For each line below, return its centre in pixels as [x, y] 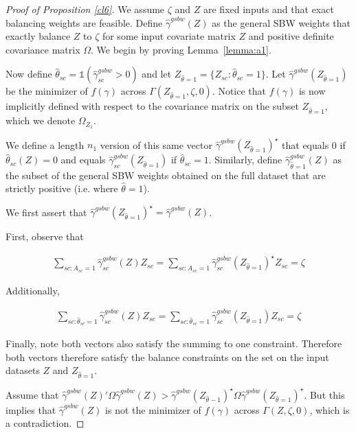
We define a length [45, 144]
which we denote [41, 120]
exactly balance [38, 36]
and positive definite [291, 36]
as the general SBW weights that [281, 22]
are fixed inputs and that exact [269, 9]
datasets [23, 370]
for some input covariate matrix [169, 36]
